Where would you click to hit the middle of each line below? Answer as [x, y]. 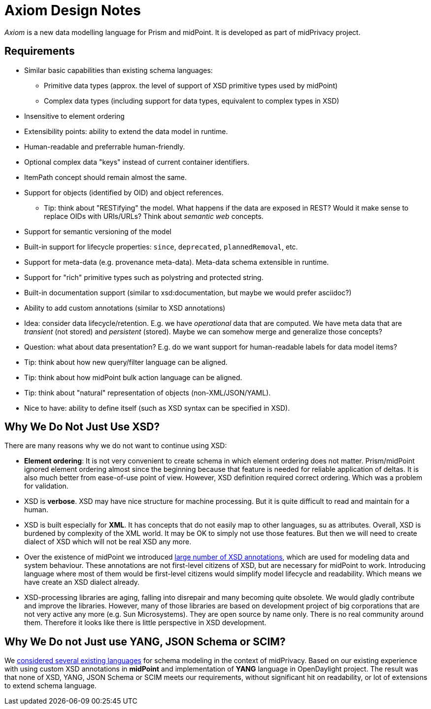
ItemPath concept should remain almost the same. [105, 177]
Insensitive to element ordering [74, 116]
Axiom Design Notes [73, 10]
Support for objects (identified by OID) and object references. [124, 192]
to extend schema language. [50, 686]
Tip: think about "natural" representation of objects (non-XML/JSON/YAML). [148, 392]
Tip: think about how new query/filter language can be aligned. [126, 362]
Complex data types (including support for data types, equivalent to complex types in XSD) [192, 101]
